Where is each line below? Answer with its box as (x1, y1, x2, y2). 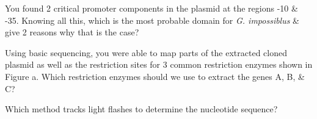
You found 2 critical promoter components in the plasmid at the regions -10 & (5, 2, 298, 14)
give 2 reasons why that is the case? (5, 26, 139, 38)
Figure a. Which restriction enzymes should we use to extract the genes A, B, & (5, 70, 305, 82)
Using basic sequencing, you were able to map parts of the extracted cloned (5, 46, 287, 59)
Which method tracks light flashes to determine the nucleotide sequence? (5, 103, 278, 115)
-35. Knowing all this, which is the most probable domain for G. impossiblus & (5, 13, 300, 26)
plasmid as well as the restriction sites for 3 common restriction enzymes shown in (5, 58, 313, 71)
